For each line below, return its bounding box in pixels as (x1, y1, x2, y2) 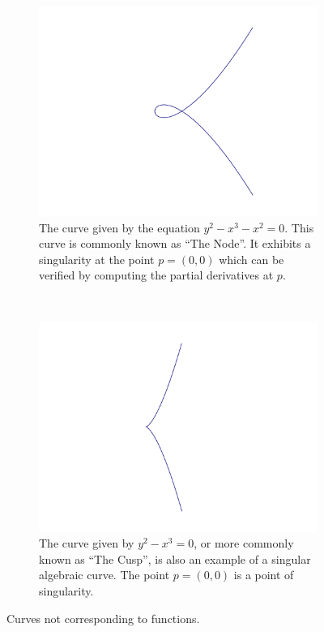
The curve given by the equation (39, 219, 200, 236)
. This (284, 219, 314, 236)
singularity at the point (39, 250, 155, 267)
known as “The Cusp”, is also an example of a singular (39, 550, 311, 567)
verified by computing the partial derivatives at (39, 266, 274, 284)
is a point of (233, 566, 294, 583)
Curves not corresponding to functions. (6, 609, 200, 626)
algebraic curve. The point (39, 566, 170, 583)
